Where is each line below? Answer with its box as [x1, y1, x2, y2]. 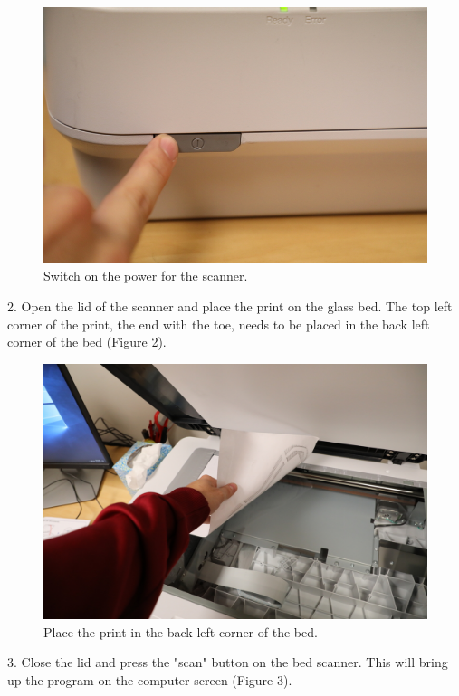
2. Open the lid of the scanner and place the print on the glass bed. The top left [7, 297, 453, 316]
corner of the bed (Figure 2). [7, 332, 167, 351]
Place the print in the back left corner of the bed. [43, 622, 318, 641]
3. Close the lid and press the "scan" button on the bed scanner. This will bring [7, 653, 448, 672]
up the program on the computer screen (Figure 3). [7, 670, 292, 689]
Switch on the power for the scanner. [43, 266, 248, 285]
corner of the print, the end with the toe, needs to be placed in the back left [7, 314, 430, 333]
